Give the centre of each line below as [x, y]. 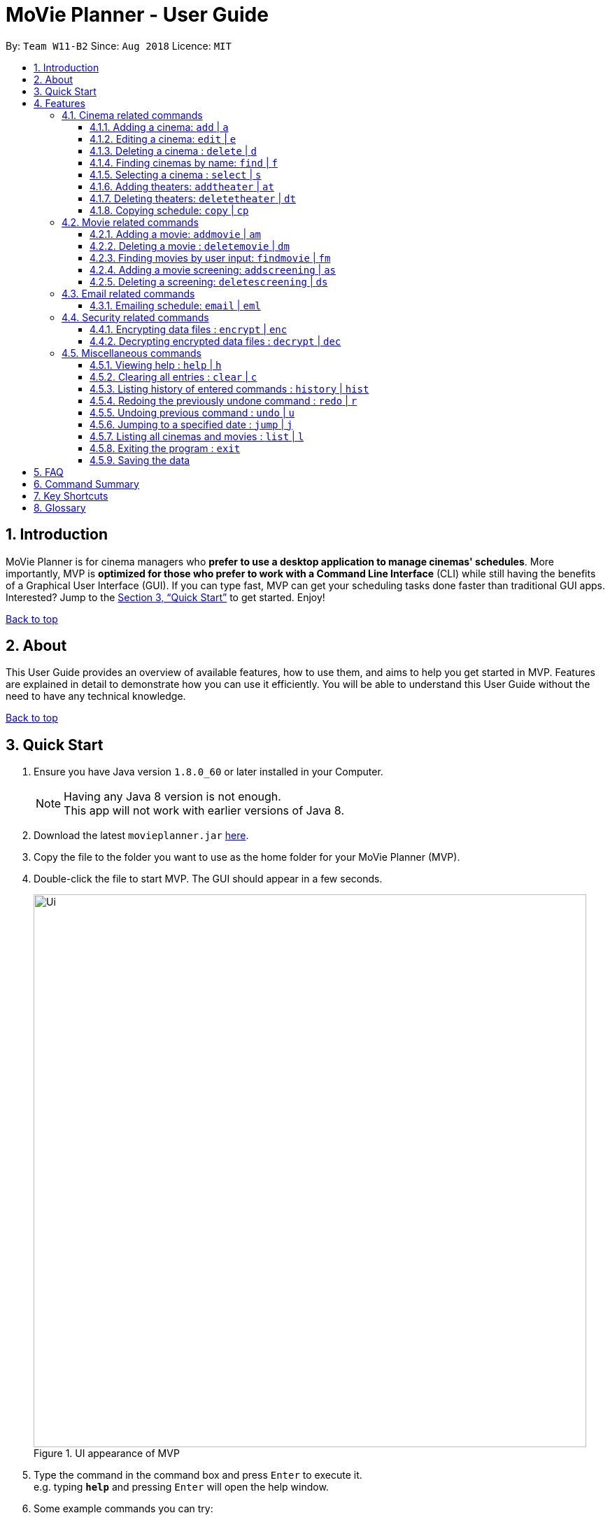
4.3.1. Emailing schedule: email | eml [175, 305]
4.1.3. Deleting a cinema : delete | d [173, 150]
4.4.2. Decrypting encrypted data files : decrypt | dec [215, 341]
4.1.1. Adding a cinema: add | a [159, 127]
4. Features [59, 103]
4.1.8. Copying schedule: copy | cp [169, 210]
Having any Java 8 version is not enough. [172, 797]
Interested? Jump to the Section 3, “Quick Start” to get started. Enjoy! [165, 597]
